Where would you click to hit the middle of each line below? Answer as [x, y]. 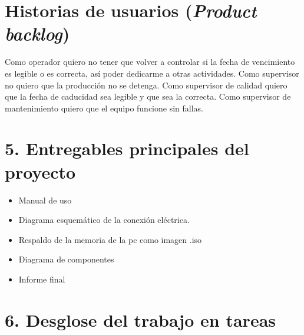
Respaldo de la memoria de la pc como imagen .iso [110, 239]
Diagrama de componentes [66, 259]
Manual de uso [45, 200]
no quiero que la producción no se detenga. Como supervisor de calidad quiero [146, 85]
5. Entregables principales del [127, 148]
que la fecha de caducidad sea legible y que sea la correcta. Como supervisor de [148, 96]
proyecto [40, 171]
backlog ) [37, 34]
